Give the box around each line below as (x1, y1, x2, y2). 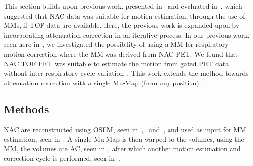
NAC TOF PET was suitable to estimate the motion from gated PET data (4, 58, 229, 68)
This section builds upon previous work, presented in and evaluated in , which (4, 1, 242, 11)
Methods (4, 101, 49, 116)
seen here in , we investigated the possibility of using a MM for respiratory (4, 39, 229, 49)
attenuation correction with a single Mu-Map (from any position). (4, 77, 201, 87)
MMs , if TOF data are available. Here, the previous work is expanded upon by (4, 20, 240, 30)
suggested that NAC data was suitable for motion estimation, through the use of (4, 10, 245, 21)
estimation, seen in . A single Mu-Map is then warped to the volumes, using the (4, 134, 244, 144)
